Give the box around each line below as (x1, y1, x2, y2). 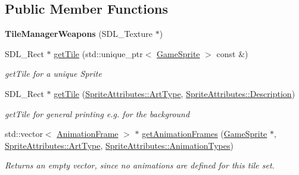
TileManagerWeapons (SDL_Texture (5, 27, 153, 40)
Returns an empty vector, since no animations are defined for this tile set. (5, 159, 275, 171)
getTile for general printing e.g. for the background (5, 107, 190, 120)
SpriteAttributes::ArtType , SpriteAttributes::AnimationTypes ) (5, 139, 233, 151)
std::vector (5, 127, 43, 140)
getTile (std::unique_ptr (54, 47, 143, 60)
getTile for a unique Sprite (5, 67, 102, 80)
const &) (216, 47, 248, 60)
